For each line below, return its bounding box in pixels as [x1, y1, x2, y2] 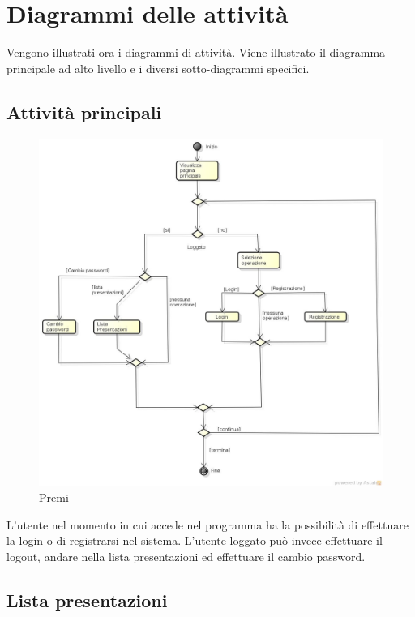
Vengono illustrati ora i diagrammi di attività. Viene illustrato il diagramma [6, 44, 386, 61]
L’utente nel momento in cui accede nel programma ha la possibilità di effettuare [6, 516, 409, 533]
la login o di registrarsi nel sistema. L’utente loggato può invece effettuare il [6, 532, 383, 549]
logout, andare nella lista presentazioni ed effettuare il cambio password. [6, 547, 366, 564]
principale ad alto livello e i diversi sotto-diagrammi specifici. [6, 59, 310, 76]
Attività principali [6, 99, 162, 124]
